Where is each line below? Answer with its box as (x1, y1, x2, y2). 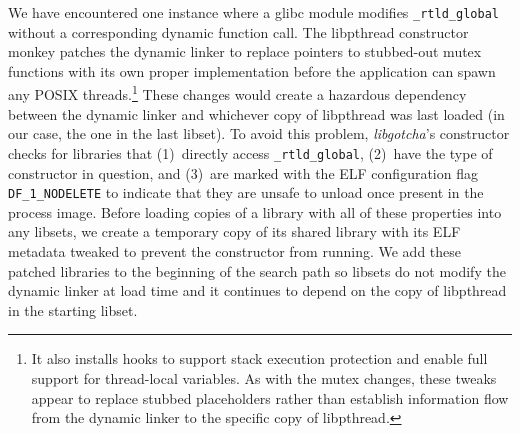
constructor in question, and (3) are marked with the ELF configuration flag (8, 162, 478, 183)
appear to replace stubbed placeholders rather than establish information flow (31, 387, 509, 408)
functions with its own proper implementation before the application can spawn (8, 60, 496, 81)
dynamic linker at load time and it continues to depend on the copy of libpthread (8, 280, 507, 301)
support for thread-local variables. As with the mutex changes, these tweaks (31, 367, 497, 388)
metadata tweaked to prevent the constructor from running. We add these (8, 240, 462, 261)
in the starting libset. (8, 299, 138, 320)
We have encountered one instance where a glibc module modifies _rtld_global (8, 2, 499, 22)
